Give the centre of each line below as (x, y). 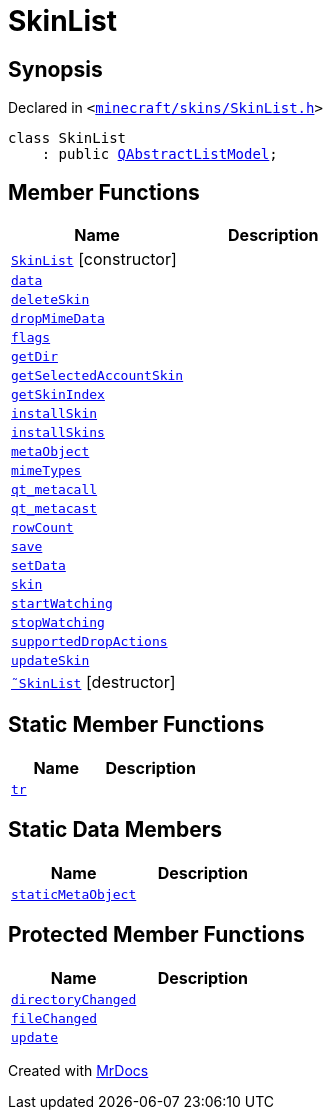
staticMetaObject (74, 894)
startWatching (62, 604)
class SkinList (67, 138)
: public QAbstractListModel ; (159, 154)
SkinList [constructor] (94, 259)
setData (38, 566)
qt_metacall (54, 490)
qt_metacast (54, 509)
